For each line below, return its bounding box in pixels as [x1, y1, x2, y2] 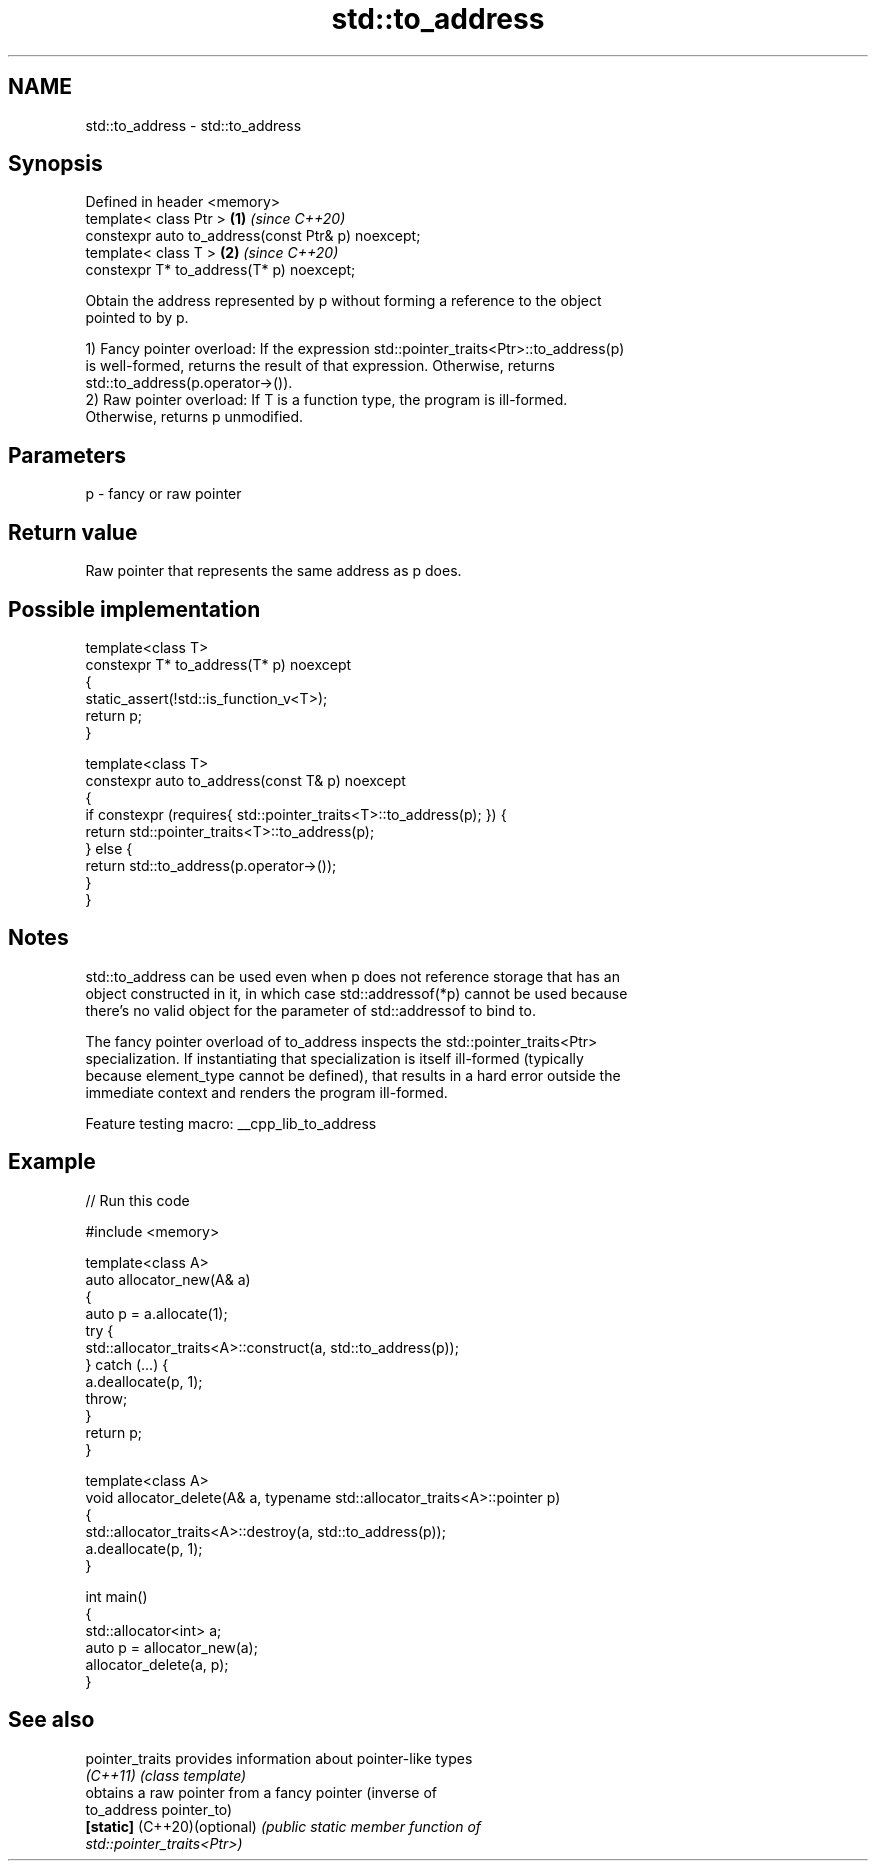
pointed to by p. [85, 309, 189, 327]
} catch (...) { [85, 1355, 169, 1373]
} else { [85, 839, 133, 857]
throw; [85, 1389, 128, 1407]
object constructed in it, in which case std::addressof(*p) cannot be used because [85, 984, 628, 1002]
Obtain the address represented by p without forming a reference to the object [85, 292, 602, 310]
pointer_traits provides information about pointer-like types [85, 1749, 473, 1767]
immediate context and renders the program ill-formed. [85, 1083, 448, 1101]
